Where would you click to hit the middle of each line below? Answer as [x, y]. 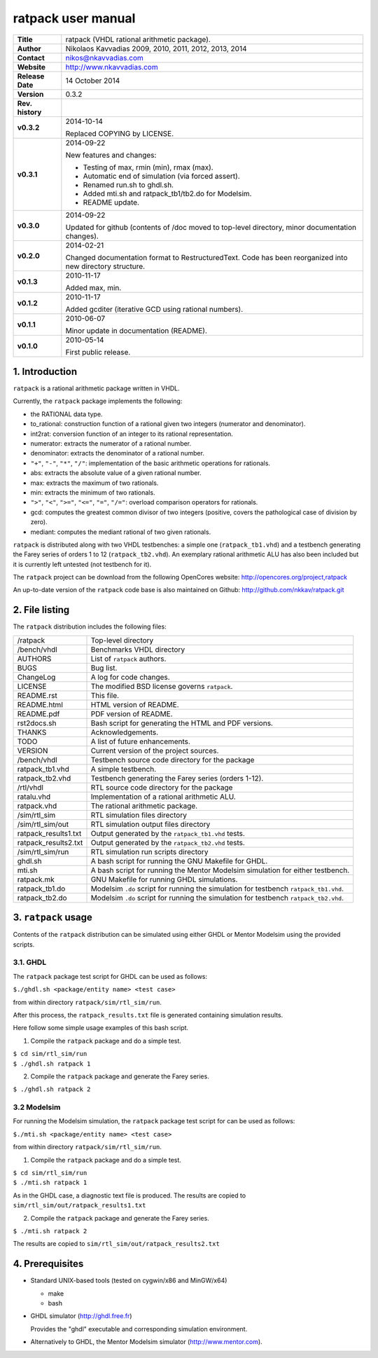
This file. [105, 695]
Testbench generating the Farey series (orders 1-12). [177, 778]
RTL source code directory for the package [162, 787]
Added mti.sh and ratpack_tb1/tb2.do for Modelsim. [167, 193]
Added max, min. [93, 287]
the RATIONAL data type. [66, 414]
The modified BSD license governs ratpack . [162, 686]
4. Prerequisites [48, 1264]
